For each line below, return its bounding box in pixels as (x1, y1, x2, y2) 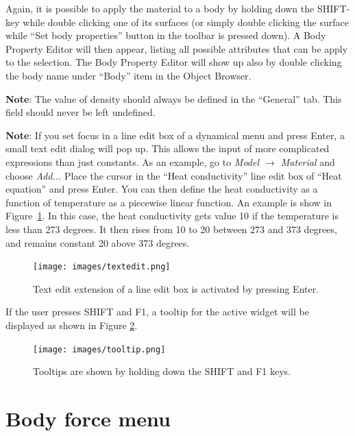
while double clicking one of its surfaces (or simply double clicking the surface (23, 14, 349, 29)
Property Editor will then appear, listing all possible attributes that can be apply (5, 41, 348, 56)
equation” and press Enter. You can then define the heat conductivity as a (5, 182, 318, 196)
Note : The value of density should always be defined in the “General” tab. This (5, 91, 342, 106)
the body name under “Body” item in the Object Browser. (5, 68, 252, 82)
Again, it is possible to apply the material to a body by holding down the (5, 1, 315, 15)
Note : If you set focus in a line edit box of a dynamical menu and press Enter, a (5, 128, 345, 142)
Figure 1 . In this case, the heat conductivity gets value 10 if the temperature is (5, 208, 339, 223)
